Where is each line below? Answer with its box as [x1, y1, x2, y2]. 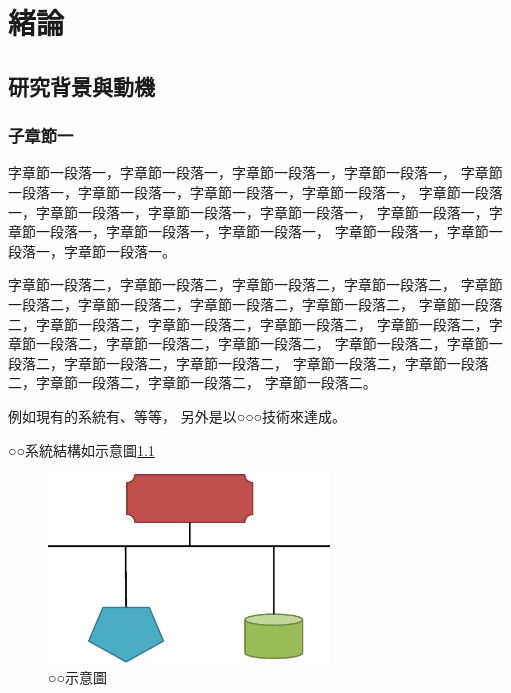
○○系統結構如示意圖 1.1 [8, 439, 155, 460]
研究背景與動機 [8, 70, 155, 101]
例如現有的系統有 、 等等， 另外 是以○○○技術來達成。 [8, 405, 347, 426]
